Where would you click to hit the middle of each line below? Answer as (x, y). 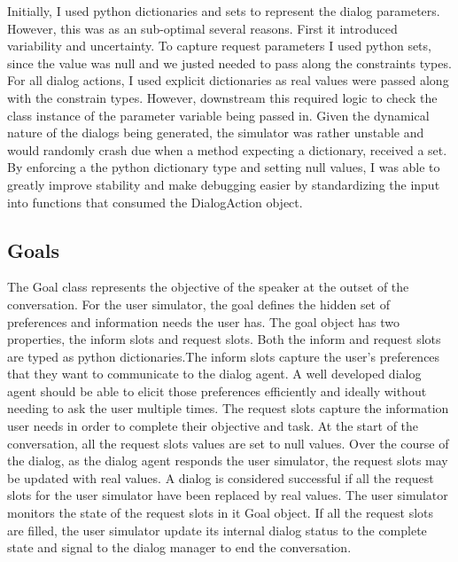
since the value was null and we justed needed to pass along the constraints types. (229, 62)
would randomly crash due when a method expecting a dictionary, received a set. (227, 149)
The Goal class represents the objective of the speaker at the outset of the (208, 287)
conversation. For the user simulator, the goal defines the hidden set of (199, 304)
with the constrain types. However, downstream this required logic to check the (222, 97)
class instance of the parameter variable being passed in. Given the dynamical (218, 115)
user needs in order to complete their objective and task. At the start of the (213, 426)
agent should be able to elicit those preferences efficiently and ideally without (217, 390)
